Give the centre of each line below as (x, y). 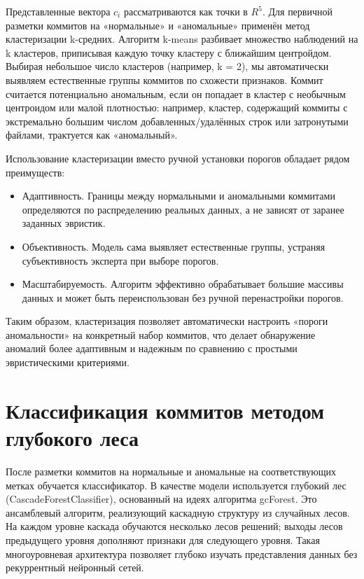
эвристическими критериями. (68, 362)
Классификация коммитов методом (165, 410)
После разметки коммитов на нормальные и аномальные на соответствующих (171, 471)
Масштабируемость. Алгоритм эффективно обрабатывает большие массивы (183, 284)
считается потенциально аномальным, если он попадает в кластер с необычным (176, 93)
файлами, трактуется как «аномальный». (92, 135)
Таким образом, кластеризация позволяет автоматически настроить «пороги (167, 321)
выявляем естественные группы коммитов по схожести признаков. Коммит (164, 79)
